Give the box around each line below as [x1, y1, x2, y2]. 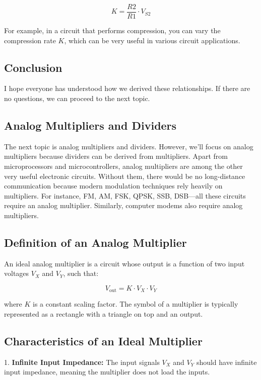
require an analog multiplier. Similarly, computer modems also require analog [4, 200, 243, 211]
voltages [4, 268, 29, 278]
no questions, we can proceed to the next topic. [4, 93, 150, 104]
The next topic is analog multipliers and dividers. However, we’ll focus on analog [4, 141, 253, 151]
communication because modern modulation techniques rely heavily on [4, 180, 223, 191]
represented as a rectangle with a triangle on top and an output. [4, 309, 203, 319]
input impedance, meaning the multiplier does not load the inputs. [4, 366, 210, 377]
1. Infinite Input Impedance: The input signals [4, 356, 160, 367]
